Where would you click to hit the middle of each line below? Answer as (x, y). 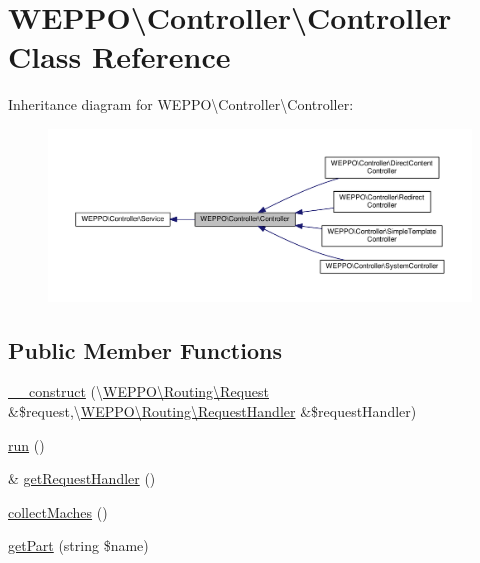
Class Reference (119, 56)
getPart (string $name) (78, 545)
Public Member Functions (145, 349)
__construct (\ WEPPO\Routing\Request (138, 391)
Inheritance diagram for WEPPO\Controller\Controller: (181, 104)
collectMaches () (58, 511)
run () (26, 444)
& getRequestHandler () (82, 478)
